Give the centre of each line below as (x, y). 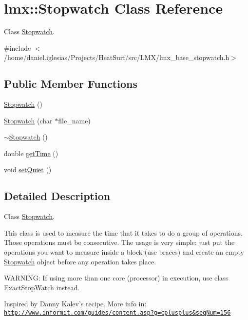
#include (18, 48)
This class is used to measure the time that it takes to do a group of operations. (123, 232)
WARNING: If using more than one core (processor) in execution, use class (116, 278)
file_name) (74, 120)
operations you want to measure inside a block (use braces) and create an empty (124, 252)
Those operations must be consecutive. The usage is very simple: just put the (119, 242)
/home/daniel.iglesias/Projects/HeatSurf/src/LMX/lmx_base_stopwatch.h (117, 57)
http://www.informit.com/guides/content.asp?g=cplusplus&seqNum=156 (117, 313)
